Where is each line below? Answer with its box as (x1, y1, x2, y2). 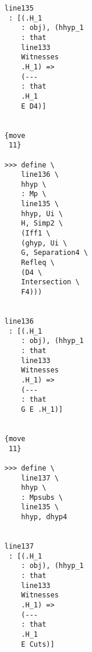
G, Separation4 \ (21, 248, 88, 257)
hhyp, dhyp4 (21, 513, 68, 522)
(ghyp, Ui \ (21, 238, 68, 247)
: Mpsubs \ (21, 493, 63, 502)
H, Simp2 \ (21, 219, 63, 228)
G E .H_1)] (21, 405, 63, 414)
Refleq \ (21, 258, 55, 267)
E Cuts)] (21, 640, 55, 648)
